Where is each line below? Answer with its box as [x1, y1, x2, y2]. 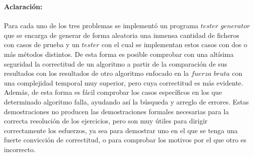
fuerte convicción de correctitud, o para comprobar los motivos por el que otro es [4, 135, 247, 145]
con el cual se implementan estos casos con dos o [102, 39, 247, 50]
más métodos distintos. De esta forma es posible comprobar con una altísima [4, 49, 234, 59]
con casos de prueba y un [4, 39, 80, 50]
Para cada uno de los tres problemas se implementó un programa [4, 20, 199, 31]
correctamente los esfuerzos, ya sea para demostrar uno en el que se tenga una [4, 125, 238, 135]
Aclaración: [4, 1, 42, 11]
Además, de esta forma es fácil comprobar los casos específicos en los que [4, 87, 222, 97]
